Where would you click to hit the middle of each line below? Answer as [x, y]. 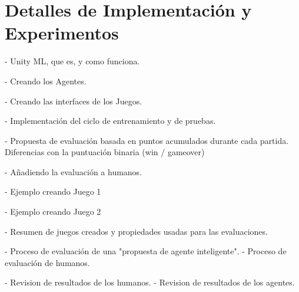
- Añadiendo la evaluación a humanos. [74, 171]
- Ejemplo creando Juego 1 [53, 191]
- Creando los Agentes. [46, 81]
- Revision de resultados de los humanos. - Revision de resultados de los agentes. [150, 282]
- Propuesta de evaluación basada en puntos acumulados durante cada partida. [147, 140]
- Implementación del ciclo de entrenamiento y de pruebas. [110, 121]
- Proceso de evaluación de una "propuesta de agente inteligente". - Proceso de [146, 251]
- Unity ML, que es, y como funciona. [72, 61]
